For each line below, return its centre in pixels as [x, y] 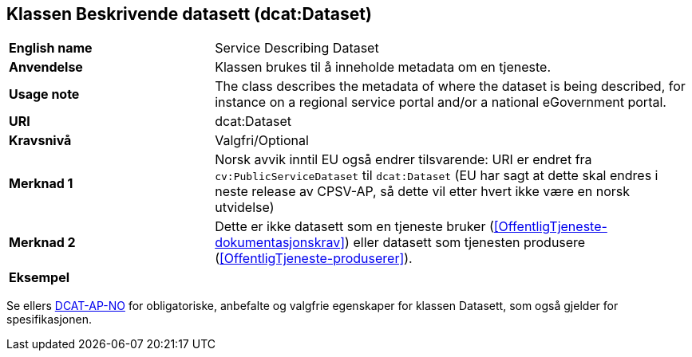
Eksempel [40, 278]
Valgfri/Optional [262, 141]
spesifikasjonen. [49, 320]
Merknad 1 [41, 184]
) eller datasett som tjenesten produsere [465, 243]
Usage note [44, 94]
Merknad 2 [42, 243]
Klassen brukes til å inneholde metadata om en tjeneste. [383, 67]
